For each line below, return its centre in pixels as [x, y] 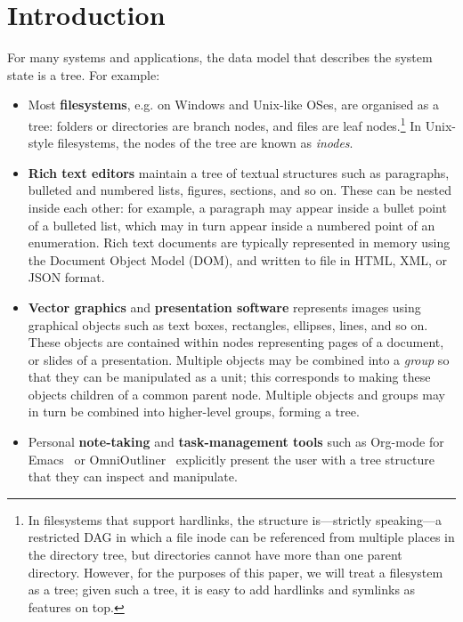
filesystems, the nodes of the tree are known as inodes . [205, 143]
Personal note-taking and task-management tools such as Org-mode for [236, 442]
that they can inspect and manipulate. [133, 477]
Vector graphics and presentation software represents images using [224, 307]
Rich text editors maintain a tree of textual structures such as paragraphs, [239, 172]
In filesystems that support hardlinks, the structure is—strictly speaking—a [235, 519]
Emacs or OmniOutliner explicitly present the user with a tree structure [231, 459]
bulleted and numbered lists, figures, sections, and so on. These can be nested [240, 190]
